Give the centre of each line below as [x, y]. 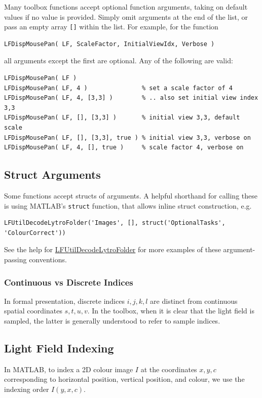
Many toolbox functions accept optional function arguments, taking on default [126, 7]
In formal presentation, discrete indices [64, 301]
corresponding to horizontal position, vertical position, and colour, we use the [124, 379]
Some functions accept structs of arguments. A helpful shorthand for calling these [131, 195]
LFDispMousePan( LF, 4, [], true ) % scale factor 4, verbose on [124, 148]
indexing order [27, 389]
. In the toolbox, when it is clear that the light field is [171, 311]
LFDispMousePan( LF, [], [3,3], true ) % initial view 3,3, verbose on [127, 137]
